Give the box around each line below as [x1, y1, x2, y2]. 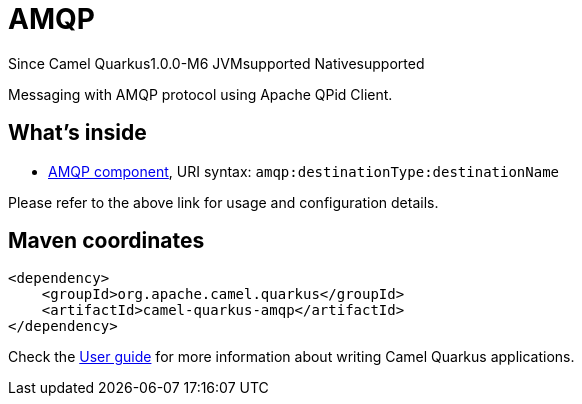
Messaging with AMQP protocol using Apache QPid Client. [8, 85, 393, 103]
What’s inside [8, 120, 147, 146]
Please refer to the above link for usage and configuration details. [8, 193, 439, 211]
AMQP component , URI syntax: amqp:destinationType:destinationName [48, 162, 559, 180]
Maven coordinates [8, 228, 205, 254]
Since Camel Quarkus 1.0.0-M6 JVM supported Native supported [8, 54, 425, 72]
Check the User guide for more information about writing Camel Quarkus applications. [8, 348, 575, 366]
